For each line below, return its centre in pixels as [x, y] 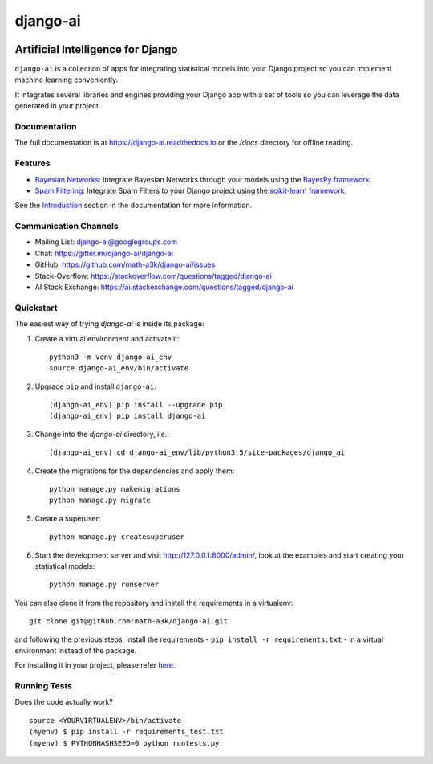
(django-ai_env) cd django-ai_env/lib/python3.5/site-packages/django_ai [197, 453]
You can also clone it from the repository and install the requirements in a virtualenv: [154, 603]
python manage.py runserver [104, 585]
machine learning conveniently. [67, 80]
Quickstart [36, 308]
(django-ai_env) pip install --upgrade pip [136, 405]
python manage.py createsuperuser [117, 537]
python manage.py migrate [100, 500]
